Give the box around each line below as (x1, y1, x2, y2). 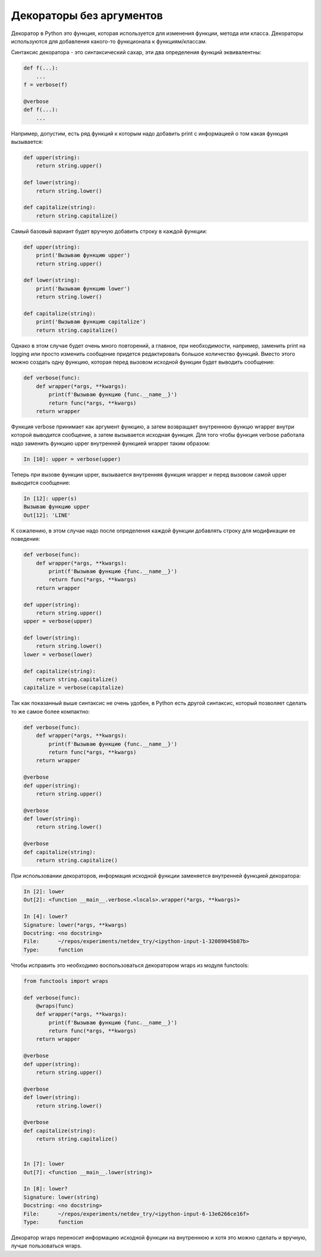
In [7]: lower (23, 1161, 65, 1167)
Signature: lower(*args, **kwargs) (23, 921, 127, 928)
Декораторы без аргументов (11, 9, 163, 22)
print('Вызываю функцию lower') (36, 285, 131, 292)
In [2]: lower (23, 889, 65, 895)
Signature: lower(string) (23, 1193, 99, 1201)
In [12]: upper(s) (23, 495, 77, 502)
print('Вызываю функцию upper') (36, 252, 131, 259)
